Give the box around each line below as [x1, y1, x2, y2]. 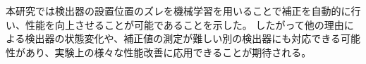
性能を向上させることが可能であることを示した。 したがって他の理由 [25, 17, 344, 32]
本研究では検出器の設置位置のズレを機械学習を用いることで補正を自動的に [6, 4, 351, 18]
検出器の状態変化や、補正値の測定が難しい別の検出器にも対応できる [25, 31, 341, 46]
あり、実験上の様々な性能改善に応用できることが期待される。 [25, 44, 312, 59]
